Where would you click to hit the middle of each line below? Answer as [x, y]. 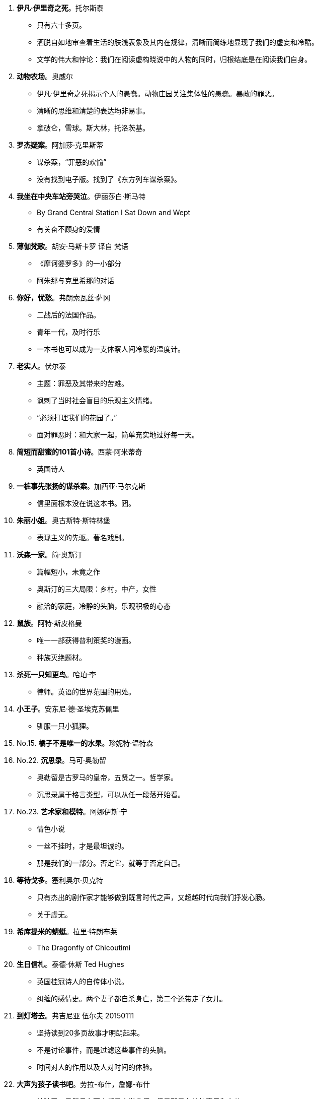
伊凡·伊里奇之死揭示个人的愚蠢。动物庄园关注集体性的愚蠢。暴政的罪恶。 [158, 93]
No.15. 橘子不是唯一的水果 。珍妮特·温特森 [85, 743]
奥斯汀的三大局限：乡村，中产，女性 [97, 589]
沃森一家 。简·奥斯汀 [50, 555]
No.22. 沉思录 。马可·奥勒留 [62, 760]
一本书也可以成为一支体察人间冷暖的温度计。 [111, 349]
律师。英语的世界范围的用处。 [86, 692]
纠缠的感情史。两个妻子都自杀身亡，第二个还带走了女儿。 [132, 998]
